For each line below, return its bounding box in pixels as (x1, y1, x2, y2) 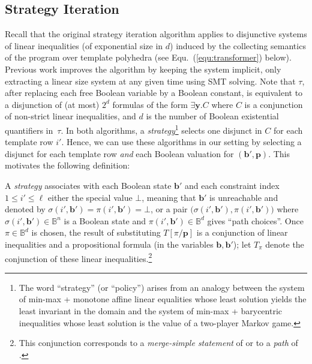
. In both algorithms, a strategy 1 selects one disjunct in (61, 122, 262, 136)
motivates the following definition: (5, 159, 130, 172)
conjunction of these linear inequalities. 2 (5, 250, 152, 264)
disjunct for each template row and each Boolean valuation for (5, 147, 234, 160)
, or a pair (150, 203, 188, 215)
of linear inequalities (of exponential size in (5, 39, 163, 52)
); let (233, 237, 251, 250)
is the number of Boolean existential (146, 110, 279, 122)
